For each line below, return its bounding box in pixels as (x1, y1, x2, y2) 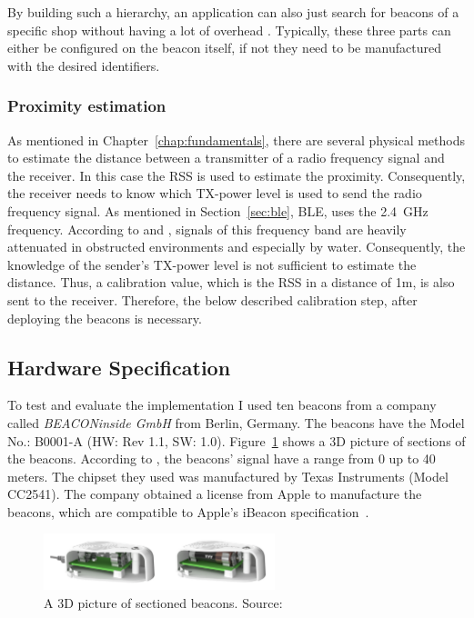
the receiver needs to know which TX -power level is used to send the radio (7, 184, 422, 203)
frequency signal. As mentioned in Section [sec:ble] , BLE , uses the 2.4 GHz (7, 201, 429, 220)
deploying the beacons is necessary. (7, 308, 202, 327)
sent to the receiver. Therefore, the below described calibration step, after (7, 290, 418, 309)
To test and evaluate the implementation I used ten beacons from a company (7, 395, 437, 414)
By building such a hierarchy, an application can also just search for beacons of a (7, 3, 459, 21)
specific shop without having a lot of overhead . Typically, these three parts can (7, 20, 451, 39)
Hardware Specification (7, 353, 231, 381)
